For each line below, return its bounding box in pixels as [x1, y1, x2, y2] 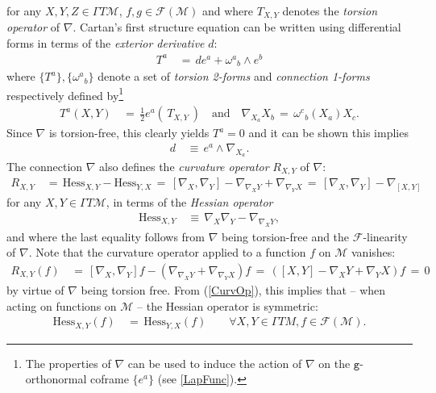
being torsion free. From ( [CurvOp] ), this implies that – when [81, 281, 386, 298]
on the [318, 354, 351, 371]
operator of [6, 19, 60, 36]
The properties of [25, 354, 111, 371]
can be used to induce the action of [127, 354, 302, 371]
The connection [6, 157, 83, 174]
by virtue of [6, 281, 64, 298]
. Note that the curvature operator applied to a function [28, 244, 306, 261]
